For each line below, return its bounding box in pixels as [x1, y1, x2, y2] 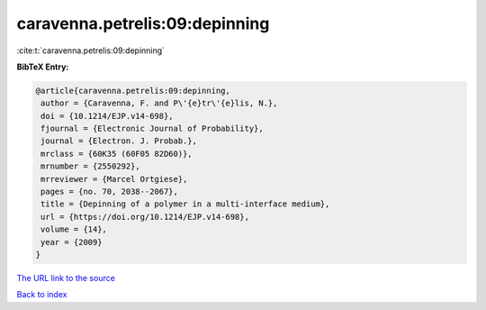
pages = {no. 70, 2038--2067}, [40, 187, 179, 197]
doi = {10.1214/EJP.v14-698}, [40, 111, 175, 121]
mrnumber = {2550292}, [40, 161, 141, 171]
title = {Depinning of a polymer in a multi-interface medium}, [40, 199, 330, 209]
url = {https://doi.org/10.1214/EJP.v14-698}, [40, 212, 249, 222]
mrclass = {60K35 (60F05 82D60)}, [40, 149, 193, 159]
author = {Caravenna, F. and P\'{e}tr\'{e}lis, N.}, [40, 98, 278, 108]
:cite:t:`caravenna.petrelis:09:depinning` [16, 45, 166, 56]
